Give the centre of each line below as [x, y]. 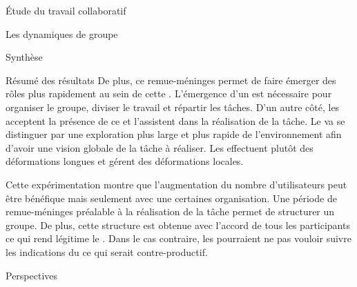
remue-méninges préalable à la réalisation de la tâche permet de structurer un [170, 211]
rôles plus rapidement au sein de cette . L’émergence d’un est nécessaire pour [169, 93]
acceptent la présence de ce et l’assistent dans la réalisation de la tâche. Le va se [175, 120]
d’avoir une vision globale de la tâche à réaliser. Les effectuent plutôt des [160, 147]
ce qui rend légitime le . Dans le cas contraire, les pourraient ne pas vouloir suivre [178, 238]
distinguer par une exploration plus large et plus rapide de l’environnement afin [174, 134]
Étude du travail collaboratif [66, 10]
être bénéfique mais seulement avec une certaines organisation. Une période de [171, 198]
